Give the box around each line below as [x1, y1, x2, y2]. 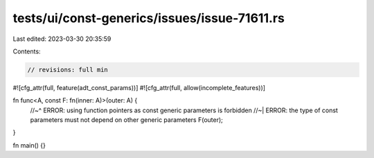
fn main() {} [12, 141, 46, 149]
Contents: [12, 47, 41, 55]
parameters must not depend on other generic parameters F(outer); [30, 116, 223, 124]
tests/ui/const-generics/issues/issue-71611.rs [12, 10, 285, 26]
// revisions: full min [27, 66, 109, 73]
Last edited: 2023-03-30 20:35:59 [12, 35, 112, 43]
